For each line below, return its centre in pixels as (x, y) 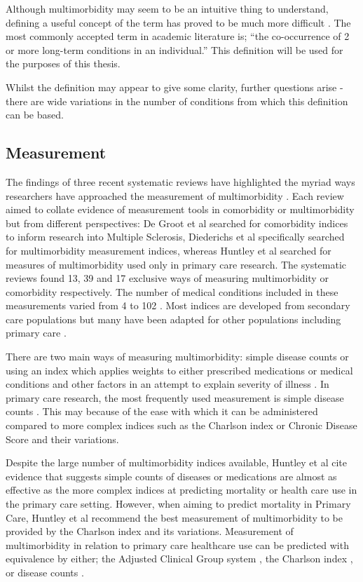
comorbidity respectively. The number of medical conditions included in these (172, 291)
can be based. (35, 115)
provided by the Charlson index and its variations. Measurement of (150, 531)
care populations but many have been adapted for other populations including (173, 319)
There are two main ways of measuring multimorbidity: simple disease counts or (177, 357)
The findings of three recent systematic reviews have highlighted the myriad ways (180, 181)
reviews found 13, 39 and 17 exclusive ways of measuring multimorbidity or (167, 278)
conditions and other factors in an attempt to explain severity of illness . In (167, 384)
